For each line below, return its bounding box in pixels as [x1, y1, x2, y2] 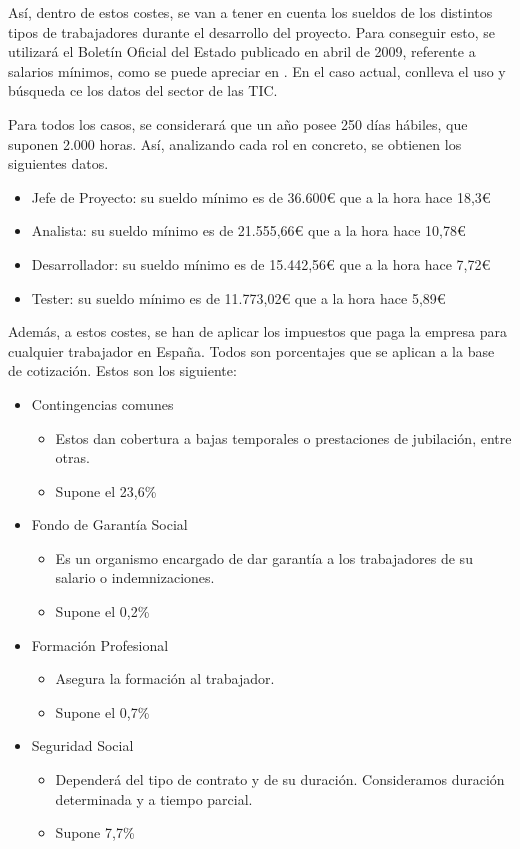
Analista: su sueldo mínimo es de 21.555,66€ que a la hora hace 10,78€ [31, 220, 466, 241]
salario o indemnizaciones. [55, 567, 215, 588]
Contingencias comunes [31, 393, 174, 414]
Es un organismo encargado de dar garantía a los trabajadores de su [55, 547, 473, 568]
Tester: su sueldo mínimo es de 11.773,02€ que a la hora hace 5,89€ [31, 287, 446, 308]
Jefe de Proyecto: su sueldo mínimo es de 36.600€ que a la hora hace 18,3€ [31, 186, 491, 207]
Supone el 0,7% [55, 701, 150, 722]
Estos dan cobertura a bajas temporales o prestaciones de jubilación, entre [55, 427, 512, 448]
